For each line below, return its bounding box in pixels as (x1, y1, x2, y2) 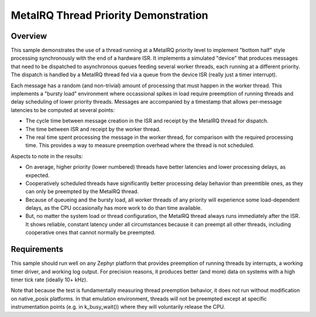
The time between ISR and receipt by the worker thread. (25, 125, 161, 132)
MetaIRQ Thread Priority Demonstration (11, 9, 208, 22)
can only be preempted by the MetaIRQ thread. (25, 188, 139, 195)
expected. (25, 172, 50, 179)
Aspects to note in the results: (11, 152, 83, 159)
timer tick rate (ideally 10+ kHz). (11, 276, 88, 283)
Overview (11, 31, 47, 41)
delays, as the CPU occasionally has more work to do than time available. (25, 204, 202, 212)
